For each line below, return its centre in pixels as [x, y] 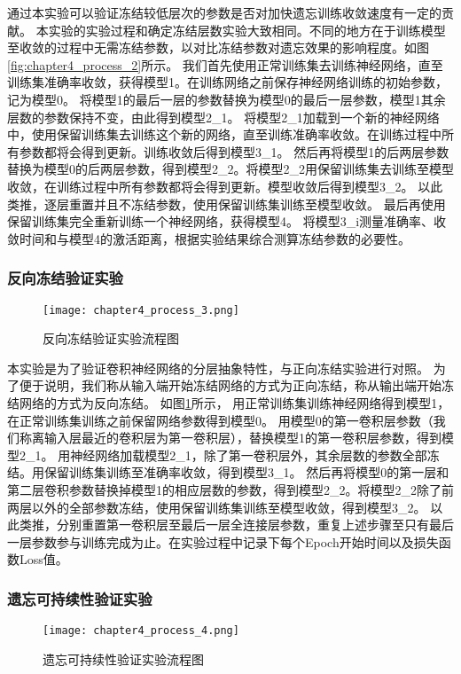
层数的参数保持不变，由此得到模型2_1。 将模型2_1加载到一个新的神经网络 [223, 117]
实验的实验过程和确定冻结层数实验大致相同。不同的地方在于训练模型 [247, 30]
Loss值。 [43, 559]
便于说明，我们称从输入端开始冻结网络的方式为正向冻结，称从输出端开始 [230, 385]
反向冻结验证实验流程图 [111, 338]
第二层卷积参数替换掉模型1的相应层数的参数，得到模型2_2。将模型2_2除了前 [230, 489]
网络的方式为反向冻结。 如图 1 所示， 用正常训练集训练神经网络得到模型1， [234, 402]
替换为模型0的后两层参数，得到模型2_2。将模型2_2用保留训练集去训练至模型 [230, 169]
